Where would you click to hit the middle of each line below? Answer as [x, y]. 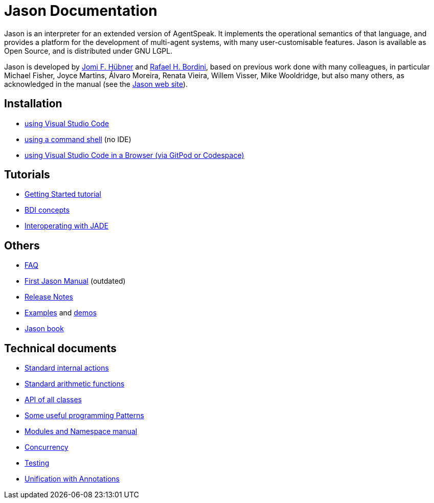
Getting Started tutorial [63, 194]
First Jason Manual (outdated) [75, 281]
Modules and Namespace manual [81, 431]
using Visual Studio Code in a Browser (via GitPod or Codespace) [134, 155]
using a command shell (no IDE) [78, 139]
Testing [37, 463]
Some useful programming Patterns [84, 416]
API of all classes [53, 400]
